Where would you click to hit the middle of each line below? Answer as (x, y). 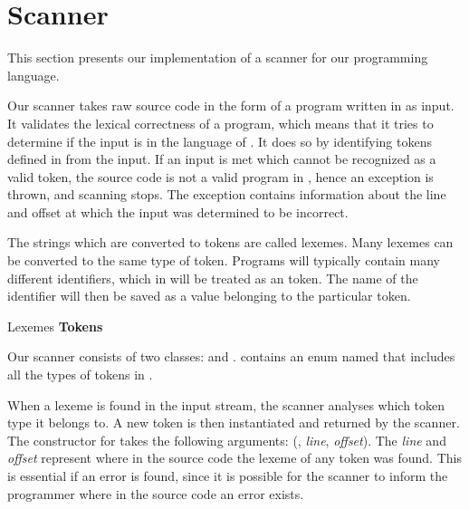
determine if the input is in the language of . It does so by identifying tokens (220, 141)
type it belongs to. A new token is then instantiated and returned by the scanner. (234, 423)
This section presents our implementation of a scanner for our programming (218, 58)
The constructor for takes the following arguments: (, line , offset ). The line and (227, 440)
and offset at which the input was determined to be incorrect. (178, 211)
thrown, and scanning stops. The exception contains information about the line (227, 194)
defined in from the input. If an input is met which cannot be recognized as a (222, 159)
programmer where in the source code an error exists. (156, 493)
